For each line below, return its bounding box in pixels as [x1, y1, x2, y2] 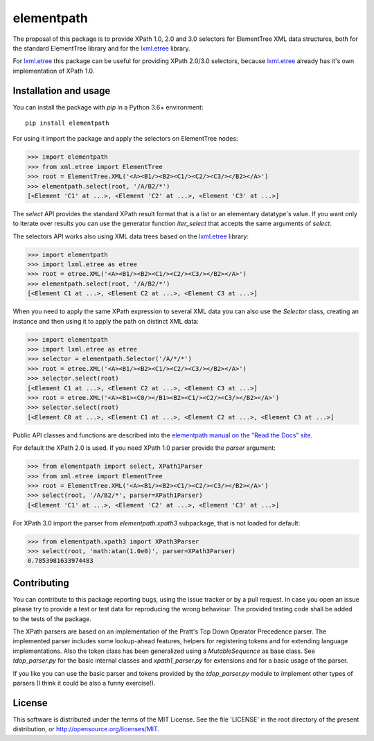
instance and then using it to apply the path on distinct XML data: [12, 317, 199, 325]
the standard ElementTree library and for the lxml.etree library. [12, 44, 190, 52]
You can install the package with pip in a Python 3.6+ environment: [12, 103, 204, 111]
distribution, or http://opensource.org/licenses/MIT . [12, 725, 159, 733]
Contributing [12, 577, 69, 589]
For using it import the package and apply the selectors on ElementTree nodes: [12, 134, 238, 143]
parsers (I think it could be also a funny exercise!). [12, 679, 156, 688]
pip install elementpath [25, 119, 109, 128]
